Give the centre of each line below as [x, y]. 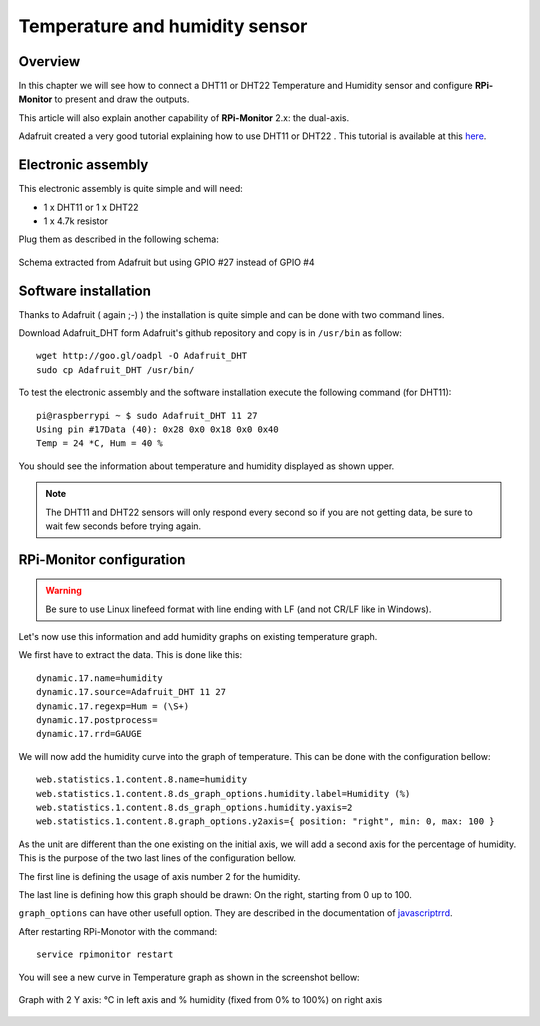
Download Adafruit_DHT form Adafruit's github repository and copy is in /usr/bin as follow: [210, 333]
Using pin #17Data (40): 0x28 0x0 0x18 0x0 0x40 [157, 429]
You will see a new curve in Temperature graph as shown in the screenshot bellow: [189, 977]
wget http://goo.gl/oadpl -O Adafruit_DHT [142, 356]
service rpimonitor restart [105, 954]
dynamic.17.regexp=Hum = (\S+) [113, 706]
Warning [63, 591]
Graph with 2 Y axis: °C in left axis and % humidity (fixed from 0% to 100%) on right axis [200, 999]
